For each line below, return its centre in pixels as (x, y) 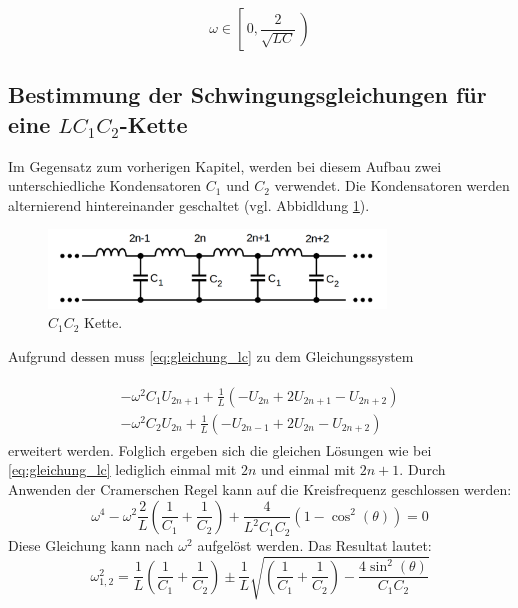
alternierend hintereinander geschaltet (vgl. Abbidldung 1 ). (189, 204)
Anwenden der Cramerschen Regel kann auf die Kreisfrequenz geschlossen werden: (260, 488)
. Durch (422, 469)
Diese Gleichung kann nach (91, 544)
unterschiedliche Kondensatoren (105, 185)
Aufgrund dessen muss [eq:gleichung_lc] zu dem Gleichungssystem (211, 356)
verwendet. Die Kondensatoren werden (392, 185)
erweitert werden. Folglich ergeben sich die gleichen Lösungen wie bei (220, 449)
